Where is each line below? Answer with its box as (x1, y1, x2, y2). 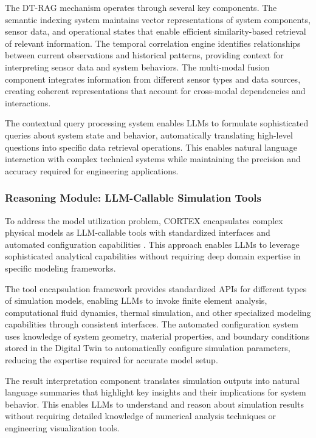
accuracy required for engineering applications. (5, 164, 179, 177)
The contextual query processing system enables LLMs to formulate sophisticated (5, 117, 309, 129)
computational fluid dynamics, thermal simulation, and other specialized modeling (5, 306, 311, 318)
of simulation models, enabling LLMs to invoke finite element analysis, (5, 294, 267, 307)
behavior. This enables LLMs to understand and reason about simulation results (5, 397, 304, 410)
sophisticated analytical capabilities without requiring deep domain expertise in (5, 250, 301, 262)
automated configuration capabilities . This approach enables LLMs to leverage (5, 238, 300, 250)
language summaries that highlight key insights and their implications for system (5, 386, 306, 399)
